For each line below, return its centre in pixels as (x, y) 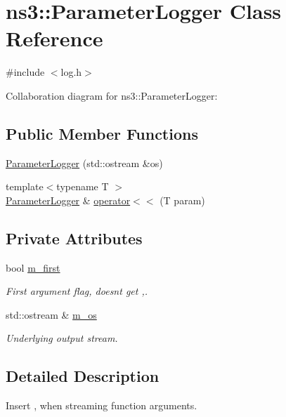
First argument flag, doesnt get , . (77, 291)
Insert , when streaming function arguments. (102, 405)
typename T (83, 186)
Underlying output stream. (62, 338)
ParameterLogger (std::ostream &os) (84, 163)
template (25, 186)
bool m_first (33, 267)
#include (25, 72)
